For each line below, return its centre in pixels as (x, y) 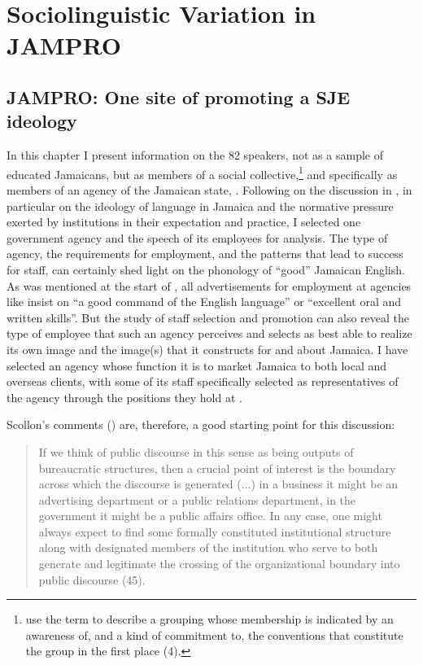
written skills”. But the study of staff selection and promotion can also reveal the (208, 317)
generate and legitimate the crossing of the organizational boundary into (219, 564)
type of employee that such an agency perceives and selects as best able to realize (209, 333)
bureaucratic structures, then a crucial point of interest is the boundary (217, 468)
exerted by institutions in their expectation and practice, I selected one (184, 222)
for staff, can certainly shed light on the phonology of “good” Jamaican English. (206, 269)
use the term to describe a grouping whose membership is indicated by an (209, 619)
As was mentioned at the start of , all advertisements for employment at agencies (209, 285)
